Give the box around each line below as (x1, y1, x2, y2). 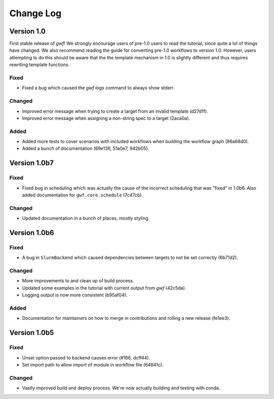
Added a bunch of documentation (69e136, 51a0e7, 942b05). (22, 145, 149, 152)
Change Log (9, 8, 62, 19)
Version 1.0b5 (9, 328, 54, 337)
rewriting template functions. (9, 61, 70, 68)
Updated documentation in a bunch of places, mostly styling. (22, 215, 150, 221)
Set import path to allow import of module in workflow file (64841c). (22, 361, 164, 368)
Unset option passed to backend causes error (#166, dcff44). (22, 354, 150, 360)
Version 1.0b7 (9, 159, 54, 168)
